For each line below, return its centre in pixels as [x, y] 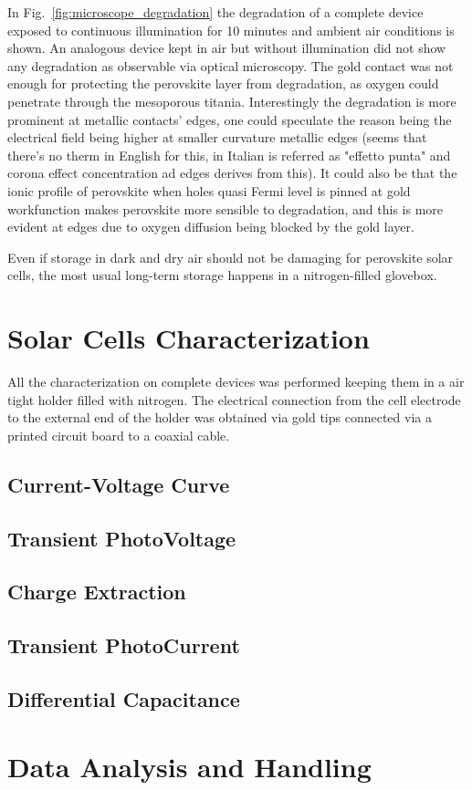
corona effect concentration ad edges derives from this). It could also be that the [232, 173]
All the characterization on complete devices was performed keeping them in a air [236, 382]
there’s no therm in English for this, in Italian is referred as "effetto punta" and [229, 155]
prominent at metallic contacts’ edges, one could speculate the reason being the [230, 119]
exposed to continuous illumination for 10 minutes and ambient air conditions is [231, 30]
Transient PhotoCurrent [124, 645]
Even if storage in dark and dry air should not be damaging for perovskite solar [231, 257]
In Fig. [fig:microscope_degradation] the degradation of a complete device [215, 12]
